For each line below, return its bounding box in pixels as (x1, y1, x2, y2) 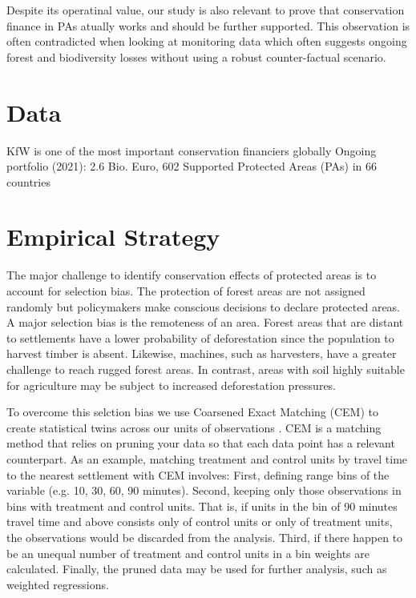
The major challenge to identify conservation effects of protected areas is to (6, 267, 377, 283)
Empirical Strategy (6, 220, 220, 253)
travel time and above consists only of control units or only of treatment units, (6, 513, 393, 530)
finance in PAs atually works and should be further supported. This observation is (6, 17, 410, 34)
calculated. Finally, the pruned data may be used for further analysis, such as (6, 560, 387, 577)
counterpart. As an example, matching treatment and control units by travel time (6, 450, 408, 467)
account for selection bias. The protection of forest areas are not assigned (6, 283, 366, 299)
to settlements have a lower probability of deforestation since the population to (6, 329, 394, 346)
